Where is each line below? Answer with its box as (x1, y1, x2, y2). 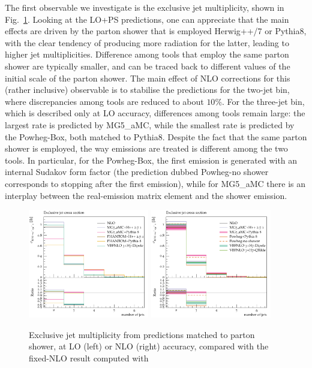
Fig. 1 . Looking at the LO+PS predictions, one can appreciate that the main (5, 13, 289, 25)
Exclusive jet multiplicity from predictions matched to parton (29, 328, 255, 340)
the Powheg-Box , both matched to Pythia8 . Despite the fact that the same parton (5, 130, 307, 143)
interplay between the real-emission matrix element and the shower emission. (5, 189, 287, 201)
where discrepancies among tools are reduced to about (5, 95, 204, 107)
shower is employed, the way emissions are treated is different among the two (5, 142, 288, 155)
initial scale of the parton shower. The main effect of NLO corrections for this (5, 71, 290, 84)
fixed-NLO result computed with (29, 351, 149, 364)
